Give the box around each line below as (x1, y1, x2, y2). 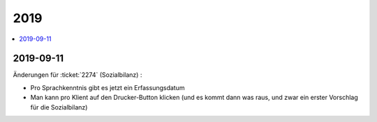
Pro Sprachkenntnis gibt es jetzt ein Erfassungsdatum (30, 83, 185, 91)
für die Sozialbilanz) (30, 103, 88, 111)
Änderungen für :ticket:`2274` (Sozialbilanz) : (13, 71, 142, 79)
